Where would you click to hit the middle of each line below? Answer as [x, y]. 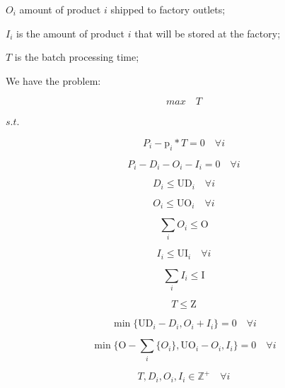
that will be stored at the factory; [208, 33]
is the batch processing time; [77, 57]
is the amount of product [70, 33]
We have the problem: [53, 80]
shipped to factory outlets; [168, 9]
